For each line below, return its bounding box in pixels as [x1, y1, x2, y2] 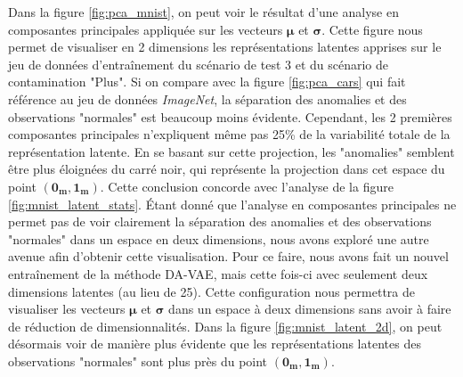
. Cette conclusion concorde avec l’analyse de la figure [100, 176, 394, 195]
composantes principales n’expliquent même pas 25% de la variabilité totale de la [8, 125, 451, 143]
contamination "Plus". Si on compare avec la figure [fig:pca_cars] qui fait [8, 72, 406, 91]
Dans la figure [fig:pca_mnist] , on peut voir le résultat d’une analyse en [8, 3, 399, 20]
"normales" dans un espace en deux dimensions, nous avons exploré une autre [8, 229, 429, 248]
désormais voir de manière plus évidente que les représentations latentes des [8, 334, 421, 353]
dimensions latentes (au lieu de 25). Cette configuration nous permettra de [8, 282, 415, 300]
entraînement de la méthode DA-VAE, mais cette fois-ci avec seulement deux [8, 264, 428, 283]
